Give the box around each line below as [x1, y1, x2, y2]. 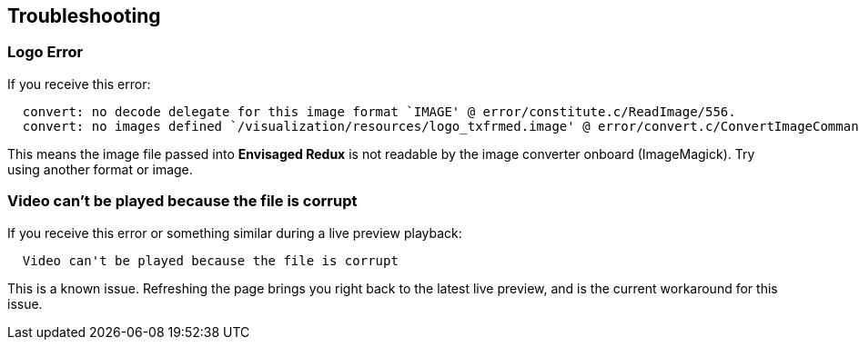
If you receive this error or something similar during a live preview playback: [7, 224, 462, 241]
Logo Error [7, 43, 84, 62]
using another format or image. [7, 161, 193, 177]
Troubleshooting [7, 5, 161, 27]
